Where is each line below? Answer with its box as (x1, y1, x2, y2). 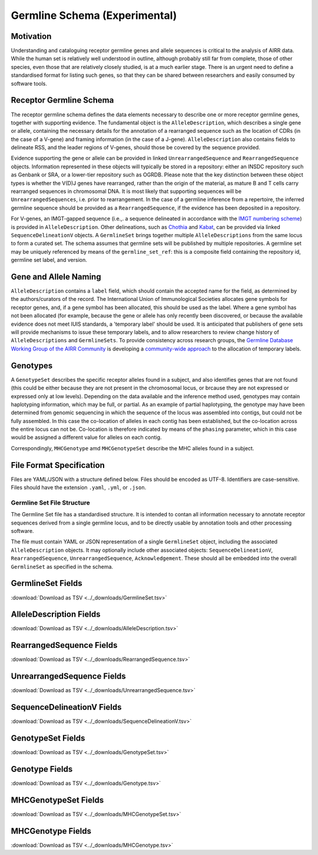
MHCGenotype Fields (11, 826, 91, 836)
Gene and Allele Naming (11, 271, 101, 281)
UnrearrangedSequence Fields (11, 671, 126, 682)
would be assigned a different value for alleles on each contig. (11, 434, 162, 441)
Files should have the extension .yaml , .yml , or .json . (11, 484, 147, 491)
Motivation (11, 31, 52, 41)
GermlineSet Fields (11, 578, 82, 588)
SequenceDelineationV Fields (11, 702, 122, 712)
